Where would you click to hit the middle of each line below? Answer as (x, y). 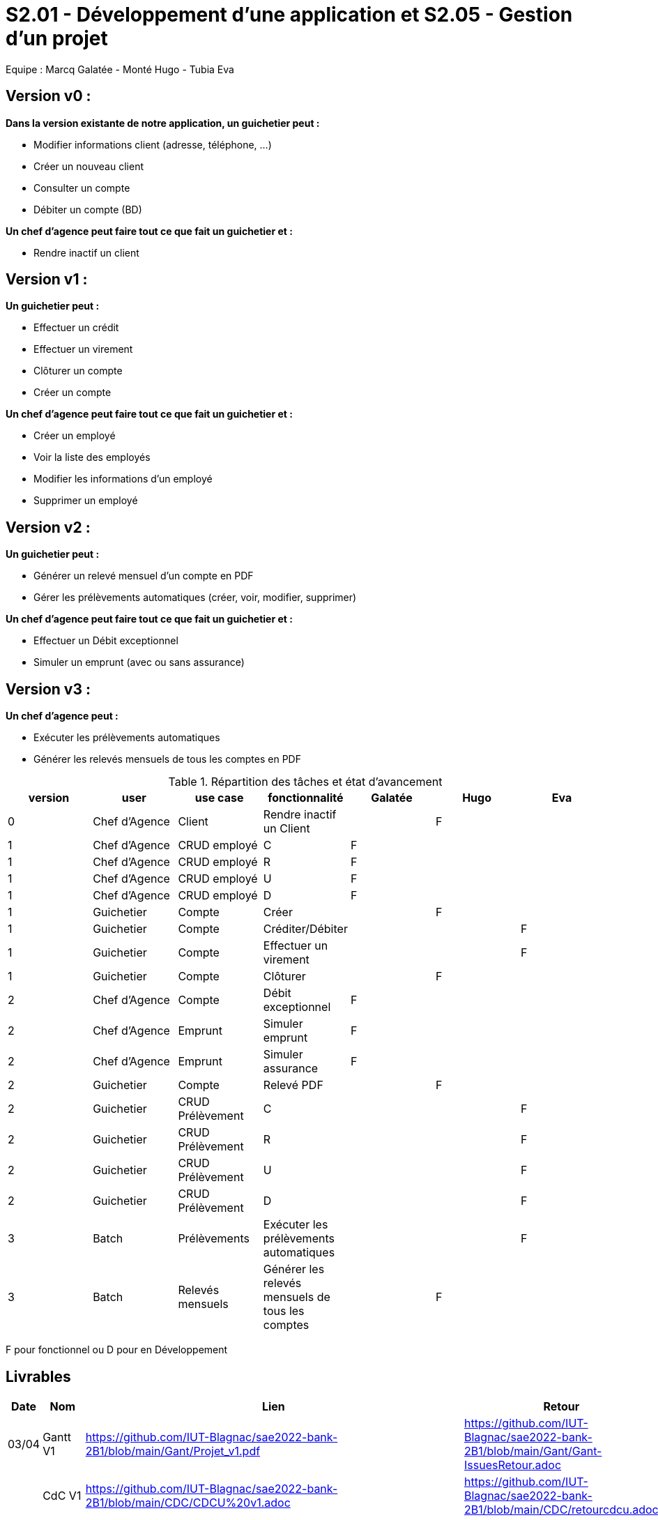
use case (219, 798)
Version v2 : (48, 527)
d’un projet (57, 38)
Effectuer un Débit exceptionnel (106, 641)
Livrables (38, 1376)
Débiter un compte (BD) (88, 209)
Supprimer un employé (86, 501)
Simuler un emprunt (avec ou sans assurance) (139, 662)
